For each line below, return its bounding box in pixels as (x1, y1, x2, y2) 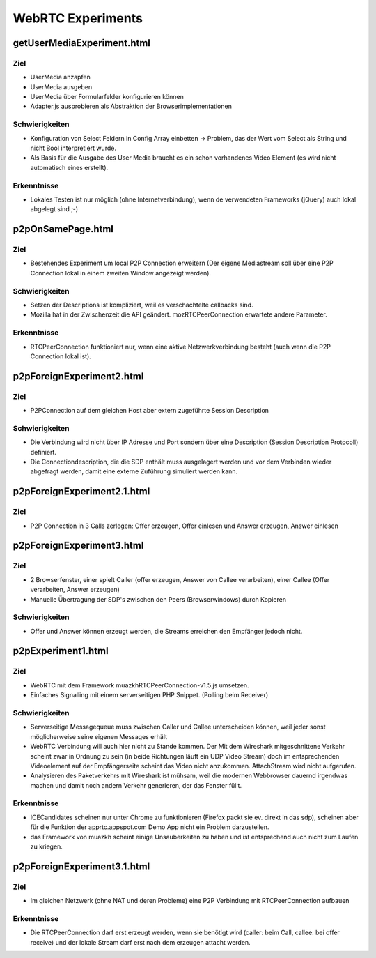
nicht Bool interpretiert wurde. (30, 144, 116, 153)
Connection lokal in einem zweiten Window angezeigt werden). (30, 268, 212, 277)
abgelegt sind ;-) (30, 205, 79, 213)
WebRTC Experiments (13, 10, 143, 26)
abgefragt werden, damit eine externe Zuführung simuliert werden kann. (30, 467, 238, 476)
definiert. (30, 448, 57, 456)
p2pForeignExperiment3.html (13, 540, 144, 552)
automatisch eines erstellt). (30, 163, 109, 172)
